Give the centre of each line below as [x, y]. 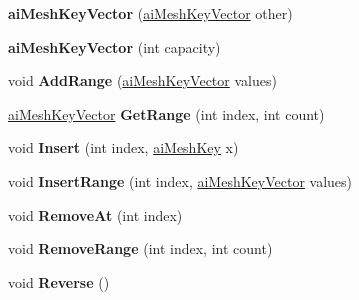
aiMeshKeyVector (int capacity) [114, 46]
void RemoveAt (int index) [95, 214]
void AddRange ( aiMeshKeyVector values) [142, 80]
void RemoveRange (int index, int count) [140, 248]
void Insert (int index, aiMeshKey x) [123, 147]
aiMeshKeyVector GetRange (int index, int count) [166, 113]
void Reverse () [59, 281]
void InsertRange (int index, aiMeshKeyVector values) [180, 180]
